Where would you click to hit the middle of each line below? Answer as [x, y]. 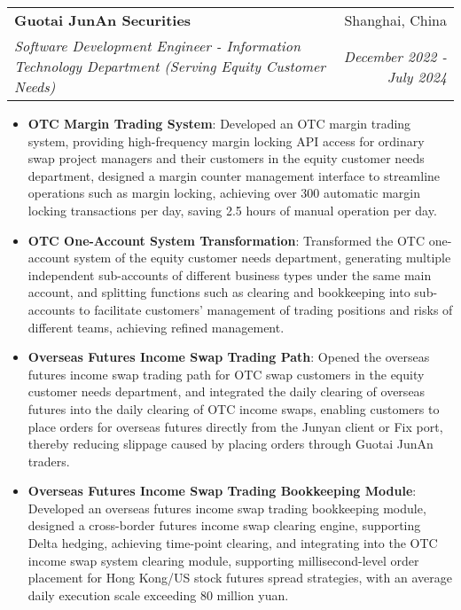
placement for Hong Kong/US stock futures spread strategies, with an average [240, 578]
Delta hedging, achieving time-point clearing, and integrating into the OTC [233, 543]
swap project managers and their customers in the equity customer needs [226, 158]
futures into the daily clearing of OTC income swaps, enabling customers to [234, 408]
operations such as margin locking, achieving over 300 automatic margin [224, 193]
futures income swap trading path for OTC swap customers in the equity [226, 374]
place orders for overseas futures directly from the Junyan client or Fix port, [235, 426]
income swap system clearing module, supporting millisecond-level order [223, 560]
